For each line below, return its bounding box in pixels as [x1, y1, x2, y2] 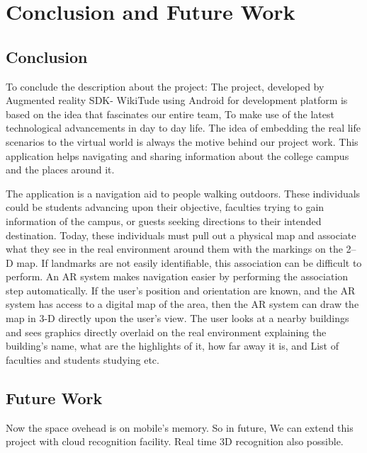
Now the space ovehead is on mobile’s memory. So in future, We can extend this [6, 420, 354, 435]
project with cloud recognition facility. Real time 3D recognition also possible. [6, 434, 344, 449]
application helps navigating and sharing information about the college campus [6, 148, 349, 163]
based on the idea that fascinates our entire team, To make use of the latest [6, 106, 334, 121]
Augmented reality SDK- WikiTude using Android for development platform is [6, 93, 348, 108]
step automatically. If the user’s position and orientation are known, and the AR [6, 282, 356, 297]
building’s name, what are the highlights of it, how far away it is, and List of [6, 338, 339, 353]
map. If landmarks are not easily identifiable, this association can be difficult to [16, 255, 362, 270]
